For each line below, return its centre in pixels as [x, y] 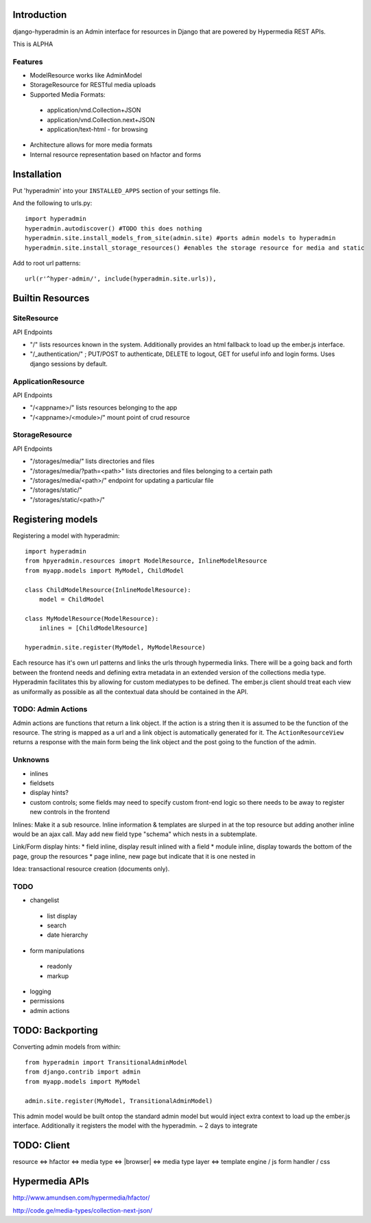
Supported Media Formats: [68, 94]
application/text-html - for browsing [97, 129]
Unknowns [31, 760]
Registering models [55, 519]
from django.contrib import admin [83, 1072]
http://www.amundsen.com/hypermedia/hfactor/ [81, 1198]
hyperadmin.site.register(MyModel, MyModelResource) [115, 647]
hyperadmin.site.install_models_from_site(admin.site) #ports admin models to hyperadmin [180, 238]
